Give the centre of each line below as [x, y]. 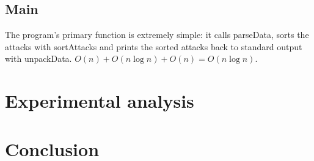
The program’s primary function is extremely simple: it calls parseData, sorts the [157, 35]
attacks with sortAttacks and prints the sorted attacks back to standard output [154, 46]
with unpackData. [38, 58]
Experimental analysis [100, 101]
